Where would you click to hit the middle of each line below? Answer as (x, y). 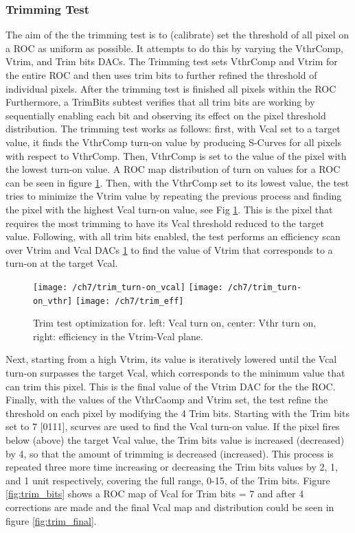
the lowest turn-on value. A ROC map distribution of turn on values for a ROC (173, 169)
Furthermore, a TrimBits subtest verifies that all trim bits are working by (160, 102)
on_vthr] (53, 301)
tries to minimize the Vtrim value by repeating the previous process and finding (174, 196)
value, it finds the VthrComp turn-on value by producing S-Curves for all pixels (173, 142)
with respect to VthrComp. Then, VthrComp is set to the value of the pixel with (176, 155)
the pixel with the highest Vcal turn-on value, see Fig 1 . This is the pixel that (169, 209)
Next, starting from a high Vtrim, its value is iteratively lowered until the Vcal (171, 359)
